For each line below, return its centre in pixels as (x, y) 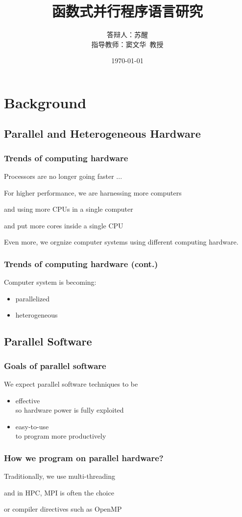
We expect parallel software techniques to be (71, 384)
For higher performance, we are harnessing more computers (93, 192)
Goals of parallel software (55, 365)
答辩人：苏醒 (127, 35)
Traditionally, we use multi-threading (60, 476)
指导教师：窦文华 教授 (127, 44)
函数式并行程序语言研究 (127, 11)
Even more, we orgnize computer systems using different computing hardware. (121, 242)
